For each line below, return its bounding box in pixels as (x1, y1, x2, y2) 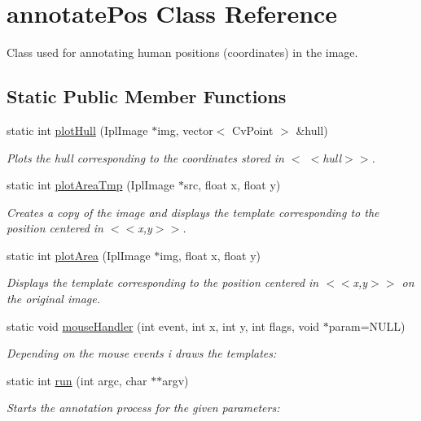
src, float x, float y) (183, 176, 281, 193)
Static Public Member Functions (7, 84, 287, 109)
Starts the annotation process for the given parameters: (7, 399, 280, 416)
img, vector (157, 121, 213, 138)
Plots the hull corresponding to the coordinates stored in (7, 149, 284, 166)
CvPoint (232, 121, 274, 138)
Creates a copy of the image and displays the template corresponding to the (7, 203, 379, 220)
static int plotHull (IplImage (7, 121, 148, 138)
